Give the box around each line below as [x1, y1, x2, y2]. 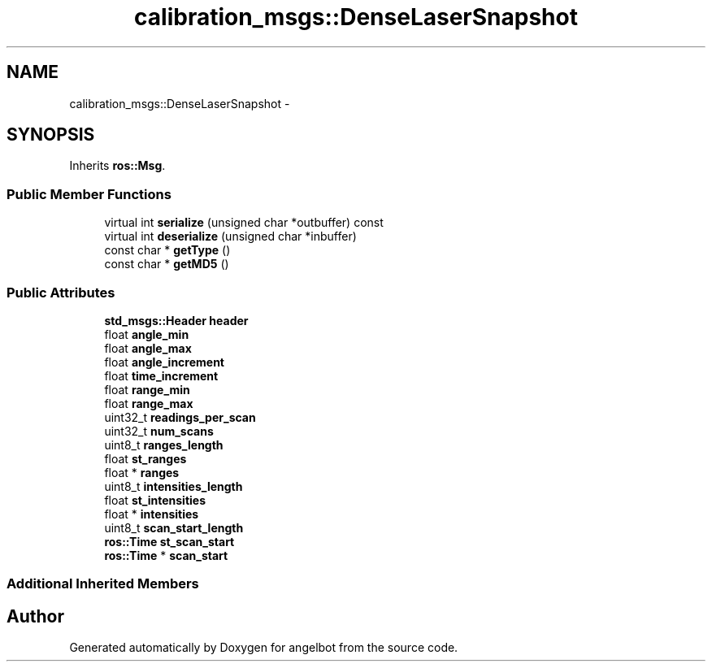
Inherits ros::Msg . [69, 158, 166, 173]
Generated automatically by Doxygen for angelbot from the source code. [69, 640, 458, 655]
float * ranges [104, 465, 180, 479]
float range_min [104, 382, 190, 397]
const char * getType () [104, 243, 231, 258]
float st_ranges [104, 451, 187, 466]
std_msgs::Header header [104, 313, 249, 327]
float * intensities [104, 506, 199, 521]
